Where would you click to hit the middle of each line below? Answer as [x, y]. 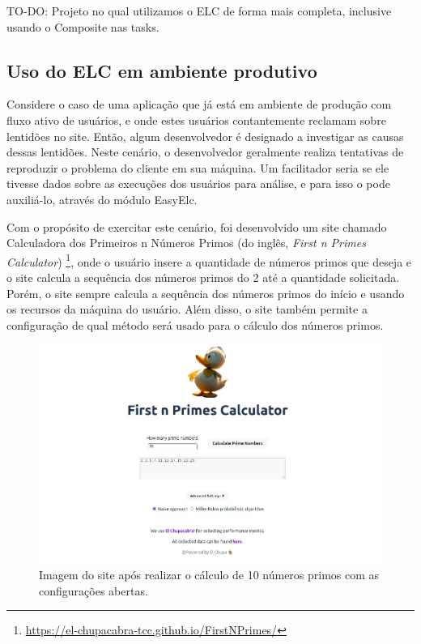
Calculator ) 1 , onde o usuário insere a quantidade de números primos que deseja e [209, 260]
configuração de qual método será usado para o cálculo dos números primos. [195, 324]
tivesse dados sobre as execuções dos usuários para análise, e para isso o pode [198, 183]
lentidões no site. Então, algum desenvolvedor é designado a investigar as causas [205, 136]
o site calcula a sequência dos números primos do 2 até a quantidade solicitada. [203, 277]
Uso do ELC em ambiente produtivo [162, 70]
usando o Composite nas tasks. [83, 26]
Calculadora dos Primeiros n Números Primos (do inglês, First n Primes [186, 243]
